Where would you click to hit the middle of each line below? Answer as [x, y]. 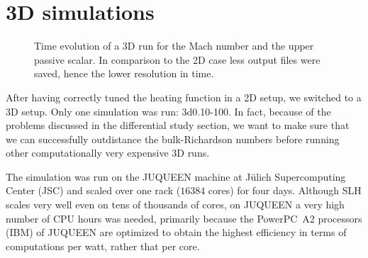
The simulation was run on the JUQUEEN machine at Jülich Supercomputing [176, 176]
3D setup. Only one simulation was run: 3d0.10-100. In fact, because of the [168, 111]
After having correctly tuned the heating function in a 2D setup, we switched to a [184, 97]
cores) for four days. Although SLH [285, 190]
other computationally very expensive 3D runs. [108, 153]
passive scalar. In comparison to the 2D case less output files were [177, 59]
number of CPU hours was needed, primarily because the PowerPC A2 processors [184, 218]
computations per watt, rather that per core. [103, 246]
